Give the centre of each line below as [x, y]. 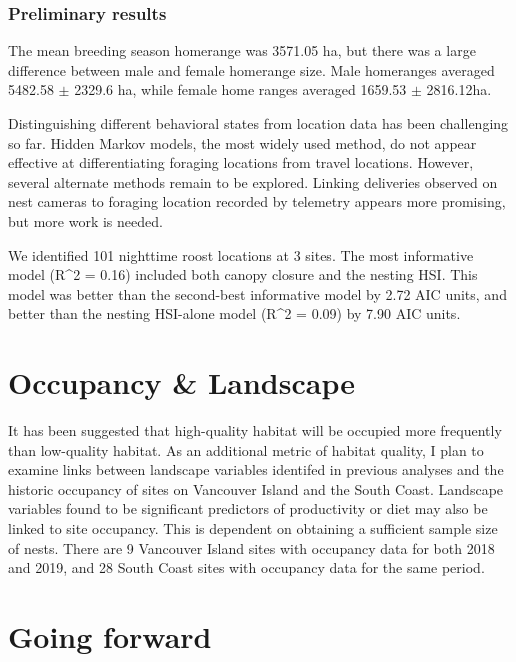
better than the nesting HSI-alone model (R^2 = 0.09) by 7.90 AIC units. [234, 313]
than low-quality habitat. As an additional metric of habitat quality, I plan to [246, 449]
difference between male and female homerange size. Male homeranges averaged [251, 69]
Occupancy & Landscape [181, 382]
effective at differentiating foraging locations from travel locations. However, [241, 162]
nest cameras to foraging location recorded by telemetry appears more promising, [257, 201]
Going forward [110, 636]
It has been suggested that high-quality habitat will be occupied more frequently [255, 430]
